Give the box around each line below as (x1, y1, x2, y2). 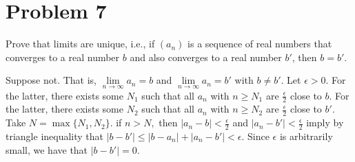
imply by (306, 115, 344, 130)
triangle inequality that (6, 129, 104, 143)
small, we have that (6, 142, 88, 157)
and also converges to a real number (130, 49, 282, 64)
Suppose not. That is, (6, 73, 97, 87)
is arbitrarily (279, 129, 333, 143)
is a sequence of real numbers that (187, 36, 332, 51)
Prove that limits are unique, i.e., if (6, 36, 155, 51)
